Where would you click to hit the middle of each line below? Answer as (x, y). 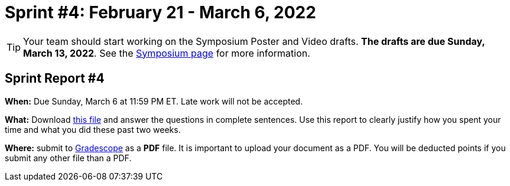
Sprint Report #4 (55, 79)
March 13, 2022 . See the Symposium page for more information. (167, 53)
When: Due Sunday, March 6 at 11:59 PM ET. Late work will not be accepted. (154, 101)
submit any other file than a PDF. (68, 158)
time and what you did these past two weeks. (93, 129)
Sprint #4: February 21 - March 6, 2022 (160, 12)
